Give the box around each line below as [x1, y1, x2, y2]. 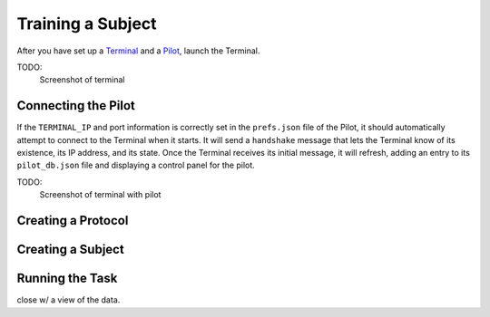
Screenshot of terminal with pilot [39, 189, 162, 200]
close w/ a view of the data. [16, 294, 121, 305]
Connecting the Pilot [16, 98, 135, 113]
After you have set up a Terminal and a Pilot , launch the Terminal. [16, 45, 260, 56]
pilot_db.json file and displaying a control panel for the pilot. [16, 159, 256, 171]
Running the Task [16, 271, 118, 286]
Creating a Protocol [16, 213, 129, 228]
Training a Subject [16, 14, 158, 34]
